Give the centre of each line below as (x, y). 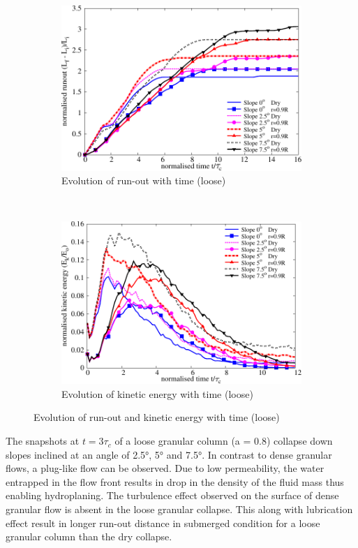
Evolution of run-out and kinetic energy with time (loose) (157, 417)
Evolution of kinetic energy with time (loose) (157, 393)
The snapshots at (43, 441)
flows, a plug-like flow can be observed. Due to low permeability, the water (165, 468)
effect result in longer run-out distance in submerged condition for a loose (163, 523)
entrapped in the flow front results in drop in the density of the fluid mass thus (175, 481)
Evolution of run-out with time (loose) (144, 180)
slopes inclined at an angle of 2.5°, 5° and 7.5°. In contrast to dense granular (169, 454)
